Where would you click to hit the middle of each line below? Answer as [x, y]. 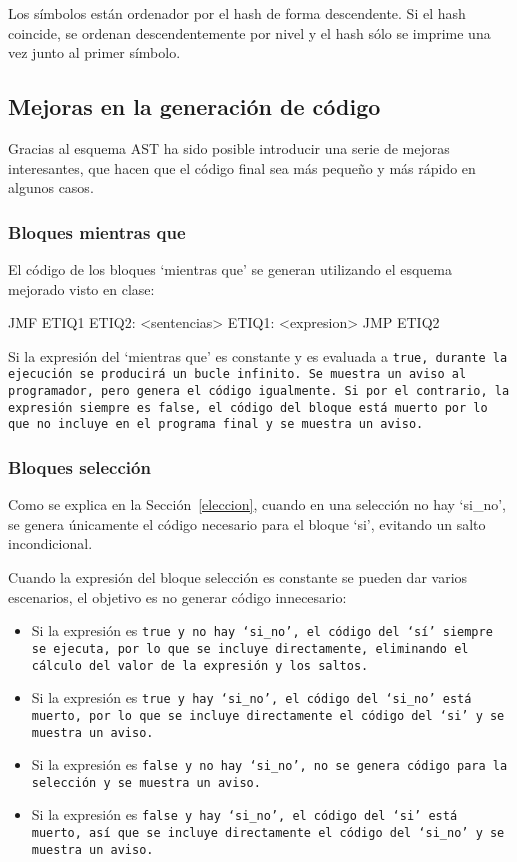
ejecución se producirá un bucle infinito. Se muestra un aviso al [237, 374]
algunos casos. [51, 187]
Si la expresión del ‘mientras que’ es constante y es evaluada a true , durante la [258, 355]
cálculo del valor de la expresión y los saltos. [200, 665]
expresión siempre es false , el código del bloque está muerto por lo [248, 407]
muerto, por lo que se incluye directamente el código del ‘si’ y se [268, 715]
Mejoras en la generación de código [194, 106]
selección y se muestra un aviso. [146, 782]
